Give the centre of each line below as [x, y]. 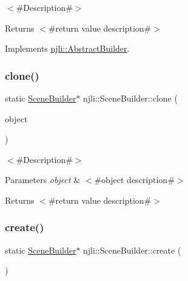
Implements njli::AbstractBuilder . [67, 48]
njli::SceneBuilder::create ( [132, 250]
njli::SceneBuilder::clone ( [130, 98]
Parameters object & [43, 180]
